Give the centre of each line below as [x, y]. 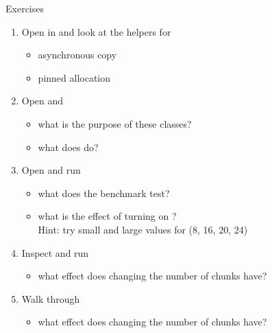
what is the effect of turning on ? [107, 216]
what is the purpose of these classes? [115, 123]
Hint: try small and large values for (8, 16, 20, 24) [143, 229]
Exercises [25, 8]
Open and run [51, 170]
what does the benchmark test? [104, 193]
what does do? [68, 147]
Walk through [51, 298]
